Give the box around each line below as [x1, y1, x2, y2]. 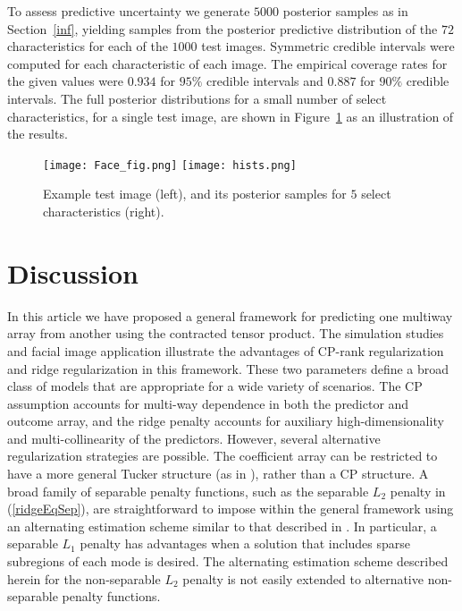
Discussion [7, 254, 139, 291]
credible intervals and [206, 72, 323, 90]
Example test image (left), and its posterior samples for [43, 184, 347, 203]
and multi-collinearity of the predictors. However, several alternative [7, 429, 381, 447]
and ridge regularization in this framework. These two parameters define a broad [7, 359, 449, 378]
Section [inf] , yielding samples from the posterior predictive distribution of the [7, 19, 438, 38]
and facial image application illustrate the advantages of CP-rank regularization [7, 341, 444, 360]
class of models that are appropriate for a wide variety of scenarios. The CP [7, 377, 423, 395]
